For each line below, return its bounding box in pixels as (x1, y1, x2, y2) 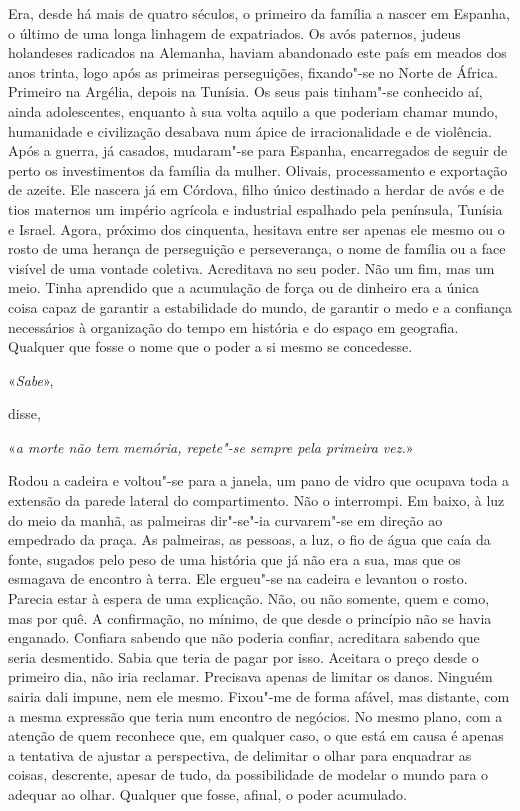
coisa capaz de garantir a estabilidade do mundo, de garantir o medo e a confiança (8, 296, 512, 317)
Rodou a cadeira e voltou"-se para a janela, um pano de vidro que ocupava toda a (8, 470, 510, 491)
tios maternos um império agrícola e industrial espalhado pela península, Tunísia (8, 198, 503, 219)
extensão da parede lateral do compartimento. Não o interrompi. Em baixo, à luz (8, 490, 505, 511)
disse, (8, 403, 41, 424)
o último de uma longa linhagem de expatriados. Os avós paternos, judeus (8, 22, 461, 43)
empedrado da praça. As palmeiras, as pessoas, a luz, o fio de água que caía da (8, 529, 491, 550)
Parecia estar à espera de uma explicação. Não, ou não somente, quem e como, (8, 588, 490, 609)
